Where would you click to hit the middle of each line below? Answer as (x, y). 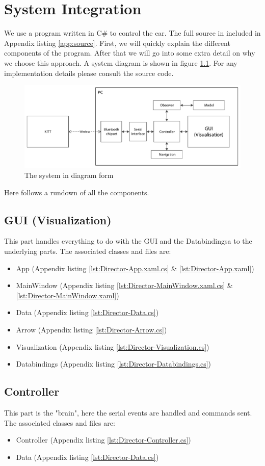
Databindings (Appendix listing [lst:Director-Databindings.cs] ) (114, 364)
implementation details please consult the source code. (89, 73)
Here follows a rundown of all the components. (77, 192)
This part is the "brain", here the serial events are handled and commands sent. (128, 412)
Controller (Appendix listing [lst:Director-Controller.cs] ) (103, 440)
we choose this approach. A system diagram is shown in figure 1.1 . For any (121, 62)
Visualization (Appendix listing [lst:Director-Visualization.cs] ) (113, 346)
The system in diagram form (69, 175)
